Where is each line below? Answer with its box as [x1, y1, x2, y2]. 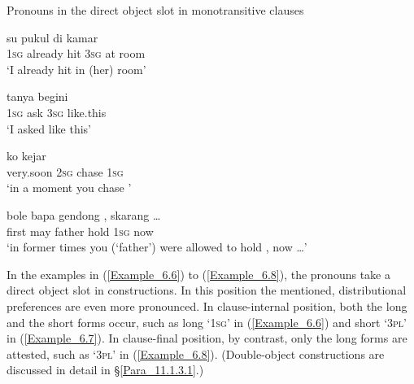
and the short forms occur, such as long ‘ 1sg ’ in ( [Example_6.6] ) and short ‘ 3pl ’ [7, 313, 407, 330]
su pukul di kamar [7, 28, 98, 46]
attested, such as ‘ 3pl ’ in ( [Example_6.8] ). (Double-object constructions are [7, 345, 385, 362]
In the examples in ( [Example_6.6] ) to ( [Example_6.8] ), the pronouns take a [7, 265, 390, 282]
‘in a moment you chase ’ [7, 179, 132, 196]
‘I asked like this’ [7, 120, 91, 137]
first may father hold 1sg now [7, 222, 154, 239]
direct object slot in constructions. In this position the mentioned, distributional [7, 281, 407, 299]
